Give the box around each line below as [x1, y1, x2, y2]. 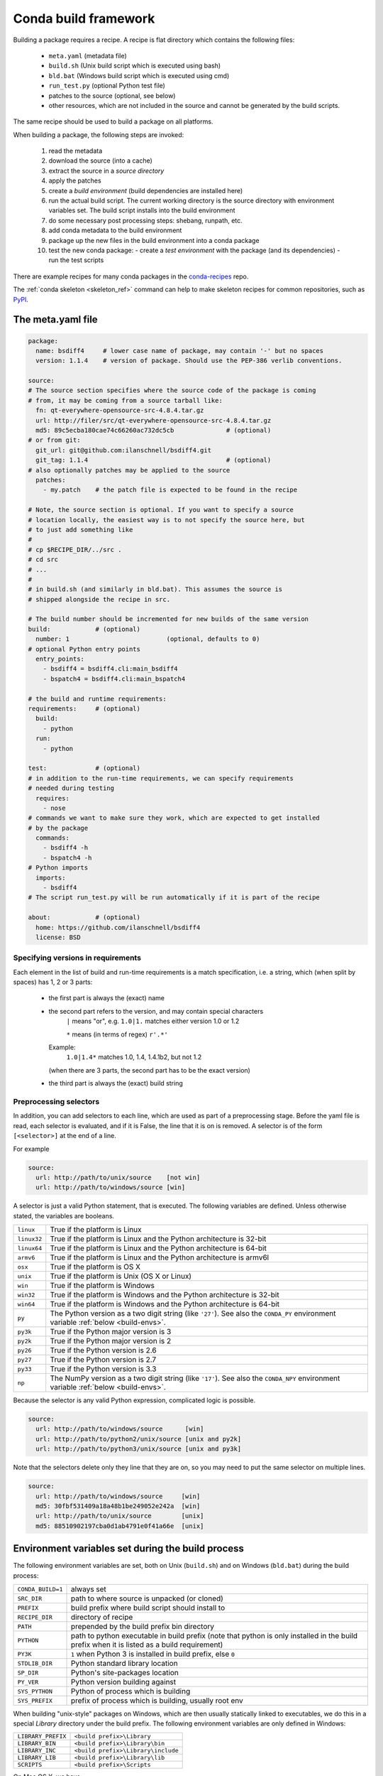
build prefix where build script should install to [70, 1603, 226, 1613]
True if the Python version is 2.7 [50, 1355, 157, 1365]
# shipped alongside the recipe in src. [28, 595, 170, 603]
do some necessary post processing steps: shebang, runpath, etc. [48, 216, 243, 224]
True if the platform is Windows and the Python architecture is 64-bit [50, 1299, 280, 1309]
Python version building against [70, 1677, 177, 1687]
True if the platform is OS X [50, 1262, 141, 1272]
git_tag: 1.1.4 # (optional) [35, 456, 272, 465]
